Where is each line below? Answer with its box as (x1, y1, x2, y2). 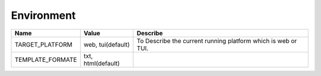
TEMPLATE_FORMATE (14, 55, 77, 64)
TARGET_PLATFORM (14, 40, 73, 48)
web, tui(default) (83, 40, 130, 48)
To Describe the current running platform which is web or (137, 37, 297, 45)
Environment (11, 9, 76, 22)
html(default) (83, 59, 120, 67)
